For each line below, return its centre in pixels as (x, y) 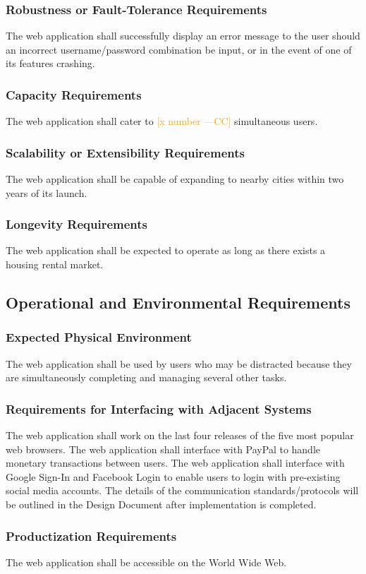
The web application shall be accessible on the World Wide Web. (146, 562)
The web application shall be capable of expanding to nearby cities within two (175, 179)
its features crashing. (50, 63)
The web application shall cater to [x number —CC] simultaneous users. (162, 121)
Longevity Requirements (77, 224)
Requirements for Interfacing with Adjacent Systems (159, 408)
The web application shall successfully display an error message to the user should (183, 36)
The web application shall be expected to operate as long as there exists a (166, 250)
